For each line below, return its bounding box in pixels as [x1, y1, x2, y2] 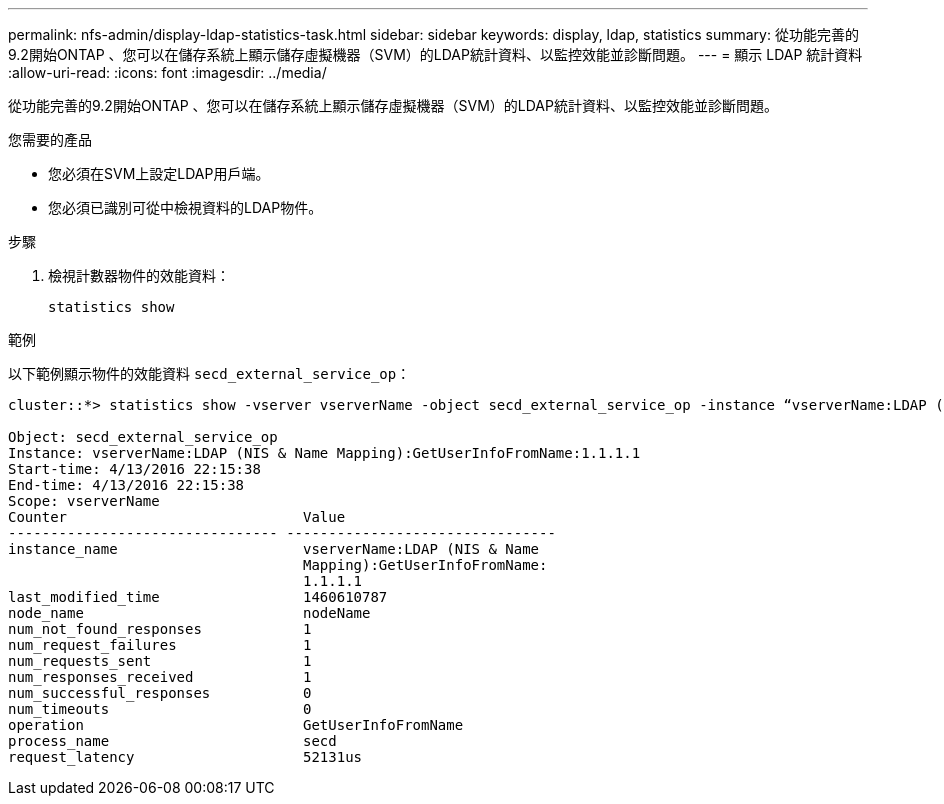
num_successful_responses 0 [8, 685, 312, 701]
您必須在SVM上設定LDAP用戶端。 [48, 165, 270, 182]
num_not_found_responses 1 [8, 621, 312, 637]
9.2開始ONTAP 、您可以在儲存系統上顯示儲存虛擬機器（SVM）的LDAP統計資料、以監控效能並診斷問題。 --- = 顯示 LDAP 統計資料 [8, 46, 863, 63]
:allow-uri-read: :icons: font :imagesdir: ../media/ [8, 64, 327, 81]
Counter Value [8, 509, 346, 525]
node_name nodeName [8, 605, 371, 621]
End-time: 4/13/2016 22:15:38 [8, 477, 245, 493]
